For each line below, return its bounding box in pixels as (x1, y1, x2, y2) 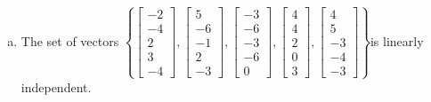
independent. (20, 77, 92, 96)
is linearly (370, 31, 424, 50)
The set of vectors (20, 31, 119, 50)
